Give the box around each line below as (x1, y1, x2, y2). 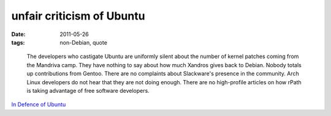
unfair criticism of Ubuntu (11, 9, 145, 23)
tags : (11, 38, 25, 46)
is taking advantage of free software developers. (26, 87, 150, 94)
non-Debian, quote (59, 38, 107, 46)
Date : (11, 31, 26, 38)
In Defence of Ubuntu (11, 101, 66, 108)
